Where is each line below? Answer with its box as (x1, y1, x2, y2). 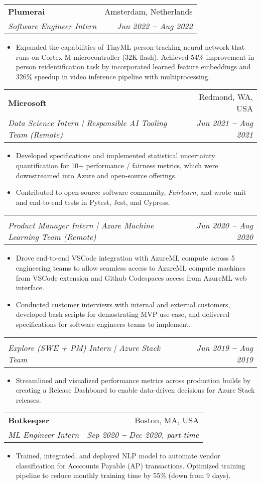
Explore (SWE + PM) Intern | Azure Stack (8, 341, 161, 353)
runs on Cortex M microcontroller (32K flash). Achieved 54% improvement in (16, 51, 254, 62)
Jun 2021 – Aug (196, 117, 253, 129)
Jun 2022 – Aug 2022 (116, 20, 193, 32)
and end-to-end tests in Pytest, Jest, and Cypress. (16, 196, 170, 207)
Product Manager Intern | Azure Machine (8, 219, 154, 231)
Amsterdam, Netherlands (104, 6, 193, 17)
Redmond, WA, (199, 91, 253, 103)
